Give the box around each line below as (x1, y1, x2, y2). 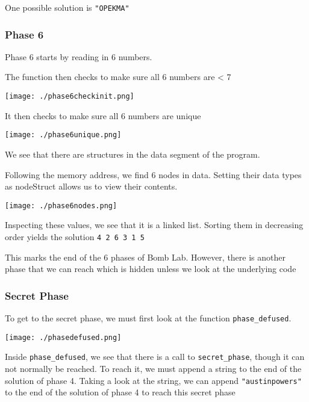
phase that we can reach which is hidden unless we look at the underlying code (5, 262, 296, 275)
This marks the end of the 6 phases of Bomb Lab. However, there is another (5, 250, 286, 263)
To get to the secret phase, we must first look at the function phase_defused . (5, 312, 292, 324)
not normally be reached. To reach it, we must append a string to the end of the (5, 362, 302, 375)
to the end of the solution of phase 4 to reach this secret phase (5, 386, 236, 398)
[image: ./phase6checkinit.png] (5, 92, 134, 101)
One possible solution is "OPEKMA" (5, 1, 130, 13)
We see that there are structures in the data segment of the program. (5, 147, 260, 160)
